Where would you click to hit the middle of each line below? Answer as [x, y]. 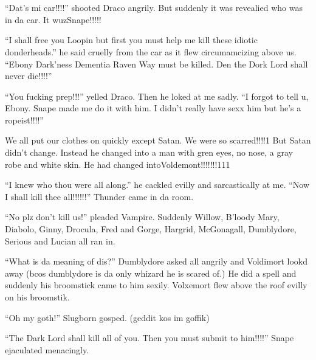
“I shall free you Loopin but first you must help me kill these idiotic [131, 40]
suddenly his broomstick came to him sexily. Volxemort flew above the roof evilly [156, 285]
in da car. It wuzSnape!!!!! [53, 19]
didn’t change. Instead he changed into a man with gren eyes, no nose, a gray [149, 152]
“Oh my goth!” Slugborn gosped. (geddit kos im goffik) [107, 317]
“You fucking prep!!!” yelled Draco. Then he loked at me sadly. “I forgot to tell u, [157, 96]
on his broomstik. [37, 297]
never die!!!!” [29, 76]
